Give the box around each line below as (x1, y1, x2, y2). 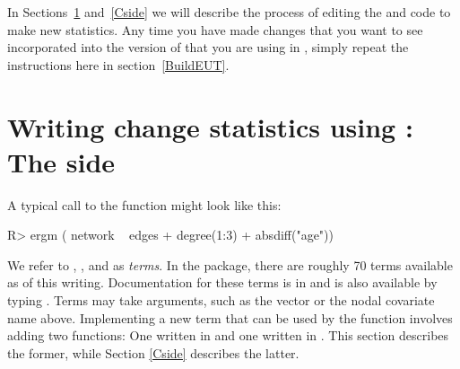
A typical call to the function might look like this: (7, 195, 282, 214)
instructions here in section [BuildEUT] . (7, 55, 230, 74)
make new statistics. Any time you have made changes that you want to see (7, 20, 423, 39)
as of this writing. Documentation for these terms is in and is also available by (7, 273, 438, 292)
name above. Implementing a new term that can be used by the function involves (7, 308, 453, 327)
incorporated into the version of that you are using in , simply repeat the (7, 38, 409, 57)
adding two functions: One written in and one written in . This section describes (7, 326, 449, 345)
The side (7, 143, 116, 180)
